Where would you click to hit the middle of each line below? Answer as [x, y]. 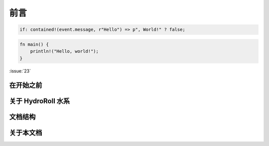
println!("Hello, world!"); [65, 51]
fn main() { [34, 44]
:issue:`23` [20, 71]
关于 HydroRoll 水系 [40, 101]
